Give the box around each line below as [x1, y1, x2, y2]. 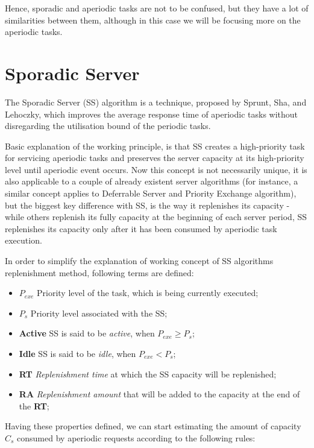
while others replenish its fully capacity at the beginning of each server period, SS [5, 210, 307, 223]
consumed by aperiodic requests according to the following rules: [17, 431, 256, 444]
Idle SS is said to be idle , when [19, 347, 136, 359]
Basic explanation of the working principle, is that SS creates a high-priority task [5, 139, 305, 152]
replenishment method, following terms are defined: [5, 266, 194, 279]
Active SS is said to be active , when [19, 327, 155, 339]
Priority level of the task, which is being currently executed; [37, 286, 259, 299]
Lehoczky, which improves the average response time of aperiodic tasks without [5, 107, 298, 120]
